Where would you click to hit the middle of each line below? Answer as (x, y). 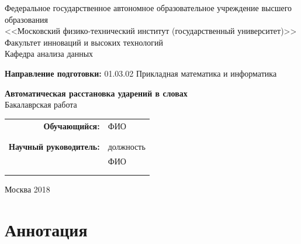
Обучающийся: (72, 126)
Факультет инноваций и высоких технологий (84, 42)
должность (127, 146)
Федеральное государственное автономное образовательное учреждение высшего (148, 8)
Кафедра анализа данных (49, 54)
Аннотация (46, 230)
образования (26, 19)
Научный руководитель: (54, 146)
